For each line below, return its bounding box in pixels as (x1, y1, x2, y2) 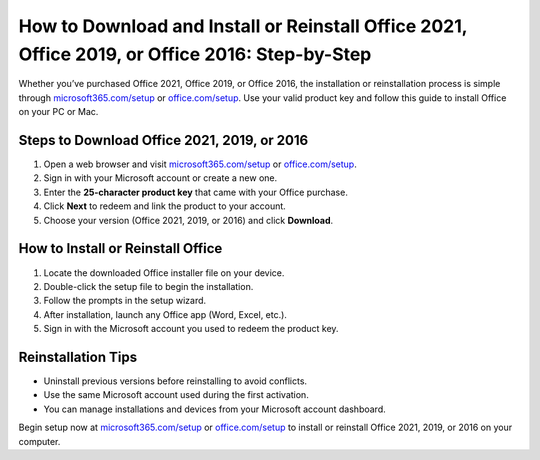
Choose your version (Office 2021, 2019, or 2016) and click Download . (43, 214, 334, 226)
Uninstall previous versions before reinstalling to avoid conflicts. (43, 375, 308, 387)
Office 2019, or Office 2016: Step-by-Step (18, 43, 372, 65)
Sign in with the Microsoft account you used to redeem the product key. (43, 323, 339, 335)
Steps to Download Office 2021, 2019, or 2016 (18, 131, 309, 149)
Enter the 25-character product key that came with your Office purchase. (43, 186, 349, 198)
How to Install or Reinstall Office (18, 240, 223, 257)
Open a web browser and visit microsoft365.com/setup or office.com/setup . (43, 158, 357, 170)
